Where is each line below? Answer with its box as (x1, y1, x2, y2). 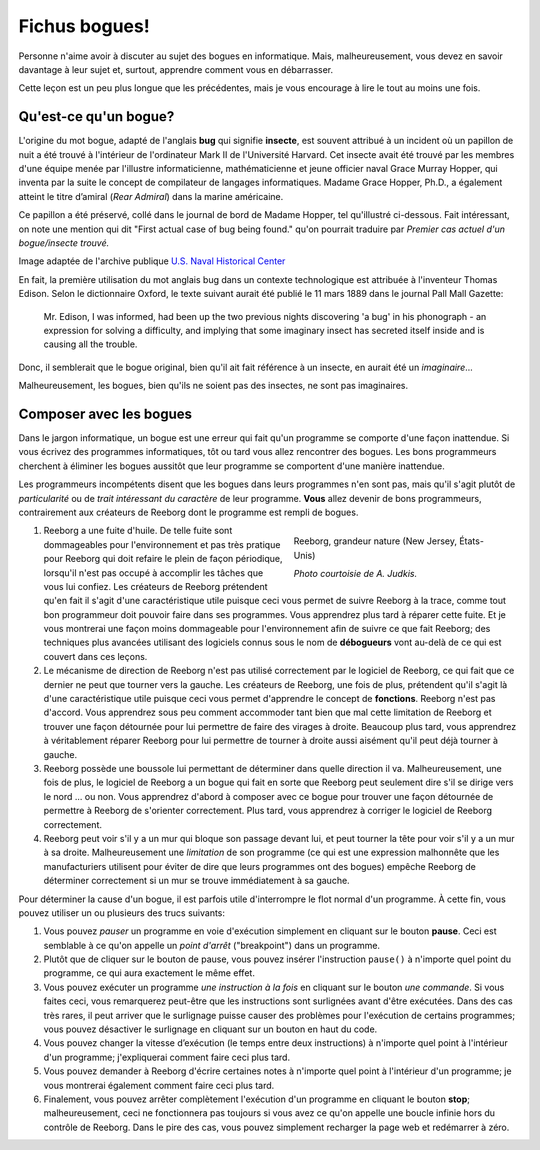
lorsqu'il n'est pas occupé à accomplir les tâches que (43, 566, 264, 579)
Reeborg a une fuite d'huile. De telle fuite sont (43, 525, 233, 537)
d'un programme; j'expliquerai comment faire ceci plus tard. (43, 1051, 290, 1063)
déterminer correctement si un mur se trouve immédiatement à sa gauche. (43, 875, 350, 887)
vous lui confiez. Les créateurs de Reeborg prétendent (43, 580, 269, 592)
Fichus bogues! (18, 15, 150, 37)
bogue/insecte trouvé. (18, 236, 110, 249)
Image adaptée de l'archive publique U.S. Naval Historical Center (18, 255, 286, 267)
